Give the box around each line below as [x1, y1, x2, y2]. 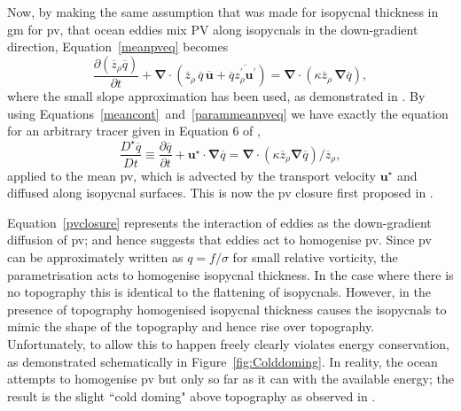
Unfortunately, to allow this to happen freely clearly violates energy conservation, [7, 334, 450, 353]
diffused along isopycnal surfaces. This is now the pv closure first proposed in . [7, 183, 434, 202]
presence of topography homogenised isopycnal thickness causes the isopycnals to [7, 299, 447, 318]
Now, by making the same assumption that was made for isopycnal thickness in [7, 3, 439, 20]
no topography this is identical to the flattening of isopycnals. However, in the [7, 283, 431, 301]
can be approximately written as [7, 247, 184, 266]
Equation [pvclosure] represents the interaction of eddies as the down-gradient [7, 213, 432, 231]
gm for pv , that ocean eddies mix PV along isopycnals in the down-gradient [7, 19, 418, 38]
